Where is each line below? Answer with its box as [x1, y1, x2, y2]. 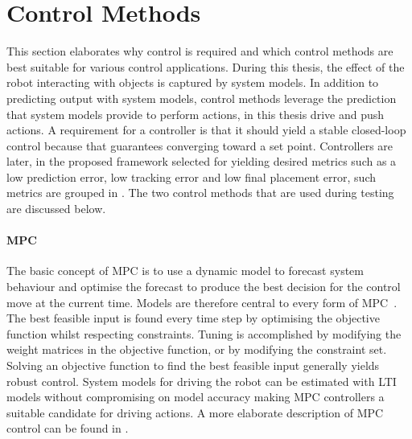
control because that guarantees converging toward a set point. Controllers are [6, 137, 393, 154]
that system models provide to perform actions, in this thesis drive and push [6, 105, 384, 122]
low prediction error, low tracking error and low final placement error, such [6, 168, 377, 185]
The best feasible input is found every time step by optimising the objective [6, 310, 380, 326]
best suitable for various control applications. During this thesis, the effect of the [6, 58, 405, 75]
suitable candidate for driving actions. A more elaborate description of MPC [6, 404, 384, 421]
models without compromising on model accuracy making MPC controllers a [6, 388, 385, 405]
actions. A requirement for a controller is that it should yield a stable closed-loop [6, 121, 406, 138]
